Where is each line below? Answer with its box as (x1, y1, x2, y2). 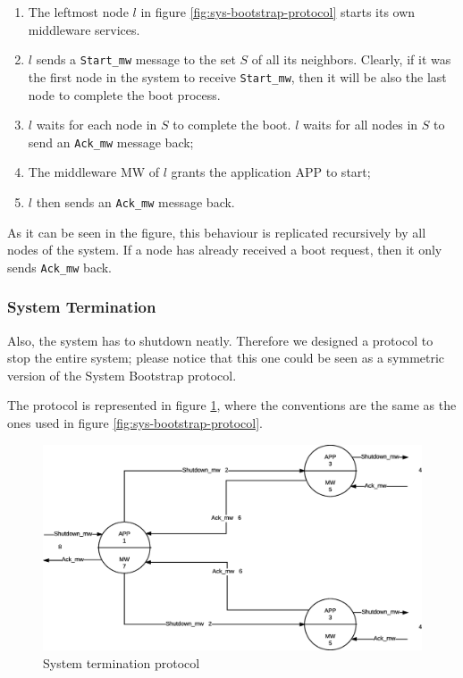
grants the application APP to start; (171, 163, 371, 181)
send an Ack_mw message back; (28, 132, 194, 151)
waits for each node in (36, 115, 157, 134)
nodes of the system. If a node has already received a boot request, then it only (7, 240, 442, 259)
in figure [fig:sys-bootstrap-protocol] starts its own (140, 3, 416, 21)
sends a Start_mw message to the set (36, 50, 236, 69)
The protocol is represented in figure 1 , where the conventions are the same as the (7, 396, 457, 414)
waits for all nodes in (302, 115, 418, 134)
